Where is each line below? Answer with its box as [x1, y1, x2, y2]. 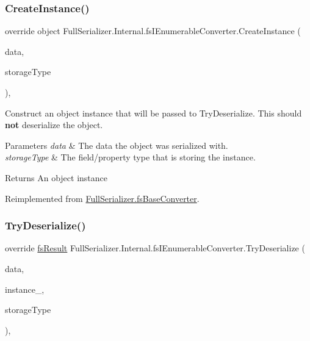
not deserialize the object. [5, 118, 103, 131]
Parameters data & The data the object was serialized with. [5, 138, 228, 151]
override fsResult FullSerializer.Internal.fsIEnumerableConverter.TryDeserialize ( [5, 242, 305, 254]
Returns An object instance [5, 171, 108, 184]
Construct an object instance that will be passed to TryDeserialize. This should [5, 106, 302, 119]
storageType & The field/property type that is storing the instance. [5, 151, 256, 163]
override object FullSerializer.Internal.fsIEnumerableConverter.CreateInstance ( [5, 24, 301, 37]
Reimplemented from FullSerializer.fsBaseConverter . [5, 192, 200, 204]
